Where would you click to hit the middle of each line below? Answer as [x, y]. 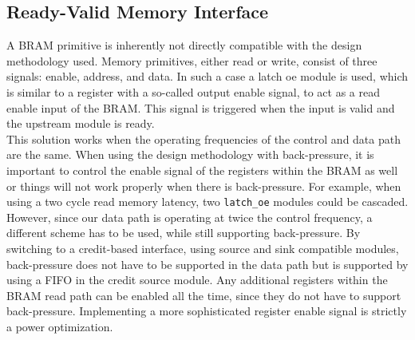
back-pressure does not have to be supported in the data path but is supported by [207, 264]
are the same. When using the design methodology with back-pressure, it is [190, 154]
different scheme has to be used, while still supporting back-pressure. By [184, 233]
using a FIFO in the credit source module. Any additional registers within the [197, 280]
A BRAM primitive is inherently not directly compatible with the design [184, 45]
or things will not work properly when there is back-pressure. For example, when [204, 186]
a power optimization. [60, 326]
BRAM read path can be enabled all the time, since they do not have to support [204, 295]
